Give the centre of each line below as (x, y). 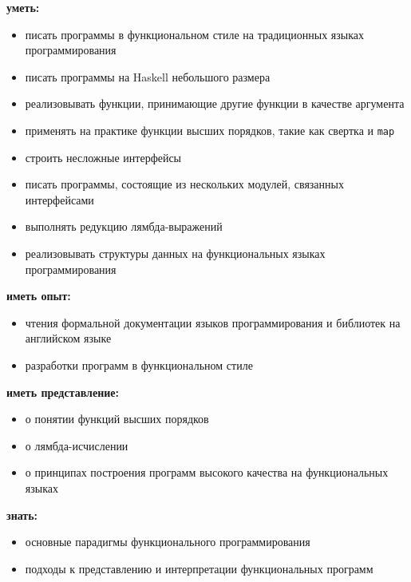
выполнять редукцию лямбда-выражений (124, 226)
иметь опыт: (39, 296)
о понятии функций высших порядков (117, 419)
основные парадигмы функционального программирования (168, 542)
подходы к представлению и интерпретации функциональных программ (199, 568)
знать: (22, 515)
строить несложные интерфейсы (103, 157)
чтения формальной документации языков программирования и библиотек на (213, 322)
